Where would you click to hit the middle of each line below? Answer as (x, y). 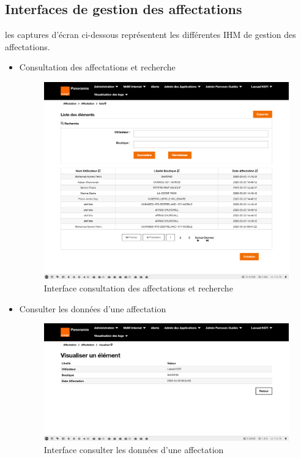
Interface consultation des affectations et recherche (138, 288)
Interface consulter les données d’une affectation (134, 450)
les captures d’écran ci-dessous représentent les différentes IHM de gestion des (150, 35)
